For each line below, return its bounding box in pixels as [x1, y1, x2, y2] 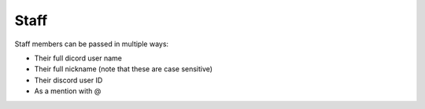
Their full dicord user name [34, 53, 122, 63]
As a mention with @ [34, 86, 102, 96]
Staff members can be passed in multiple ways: [14, 39, 169, 49]
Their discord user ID [34, 75, 103, 85]
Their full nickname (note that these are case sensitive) [34, 64, 213, 74]
